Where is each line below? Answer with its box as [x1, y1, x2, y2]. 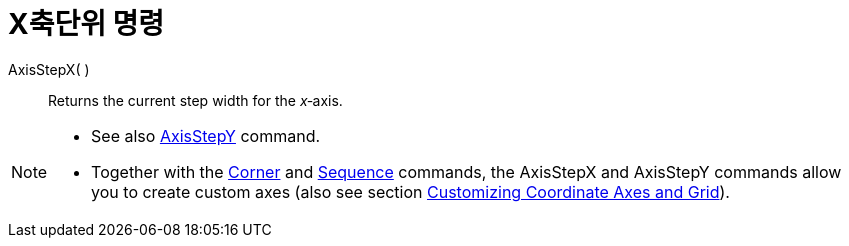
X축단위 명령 [8, 7, 165, 41]
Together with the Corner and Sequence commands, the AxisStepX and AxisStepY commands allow [91, 161, 842, 182]
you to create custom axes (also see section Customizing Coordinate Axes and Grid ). [91, 181, 730, 202]
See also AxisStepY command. [91, 125, 321, 146]
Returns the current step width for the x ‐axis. [48, 91, 343, 109]
